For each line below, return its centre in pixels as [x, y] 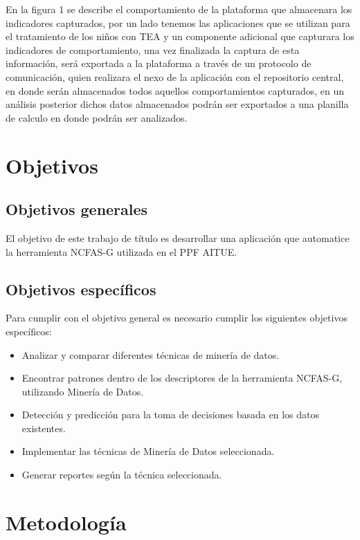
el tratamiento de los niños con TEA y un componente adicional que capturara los [180, 36]
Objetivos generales [77, 209]
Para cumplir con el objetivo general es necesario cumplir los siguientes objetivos [177, 318]
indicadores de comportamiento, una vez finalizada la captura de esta [153, 49]
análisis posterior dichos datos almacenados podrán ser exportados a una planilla [177, 104]
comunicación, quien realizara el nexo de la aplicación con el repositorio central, [175, 76]
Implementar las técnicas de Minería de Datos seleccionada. [148, 451]
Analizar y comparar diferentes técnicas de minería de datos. [151, 354]
